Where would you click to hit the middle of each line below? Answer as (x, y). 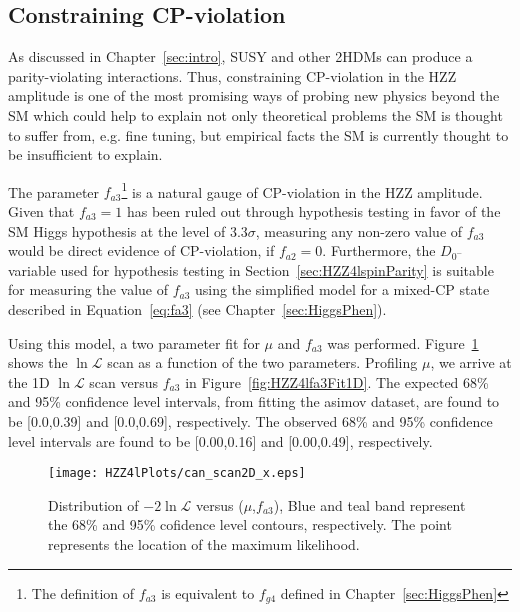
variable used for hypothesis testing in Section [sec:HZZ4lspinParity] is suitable (251, 269)
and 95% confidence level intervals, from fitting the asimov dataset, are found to (254, 401)
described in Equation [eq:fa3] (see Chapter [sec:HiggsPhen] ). (197, 308)
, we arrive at (471, 362)
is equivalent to (208, 592)
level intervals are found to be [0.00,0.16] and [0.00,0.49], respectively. (220, 440)
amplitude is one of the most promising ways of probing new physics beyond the (254, 95)
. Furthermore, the (379, 250)
